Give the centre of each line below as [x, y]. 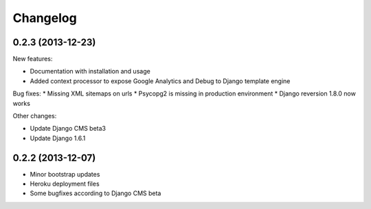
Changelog [45, 18]
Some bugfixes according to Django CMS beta [95, 193]
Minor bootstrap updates [65, 174]
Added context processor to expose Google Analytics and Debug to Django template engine [160, 81]
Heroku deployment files [65, 184]
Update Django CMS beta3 [68, 129]
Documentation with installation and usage [90, 71]
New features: [33, 59]
